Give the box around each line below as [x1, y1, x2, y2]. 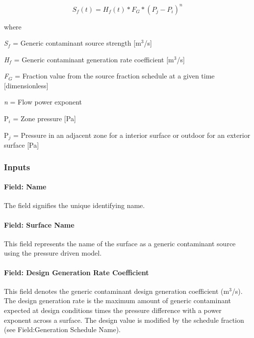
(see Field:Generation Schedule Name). [4, 324, 121, 335]
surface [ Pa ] [4, 140, 39, 150]
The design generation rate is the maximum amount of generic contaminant [4, 295, 231, 306]
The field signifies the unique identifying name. [4, 200, 145, 210]
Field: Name [4, 182, 47, 192]
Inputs [4, 160, 30, 173]
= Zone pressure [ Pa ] [13, 113, 76, 124]
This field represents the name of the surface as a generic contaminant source [4, 238, 236, 248]
